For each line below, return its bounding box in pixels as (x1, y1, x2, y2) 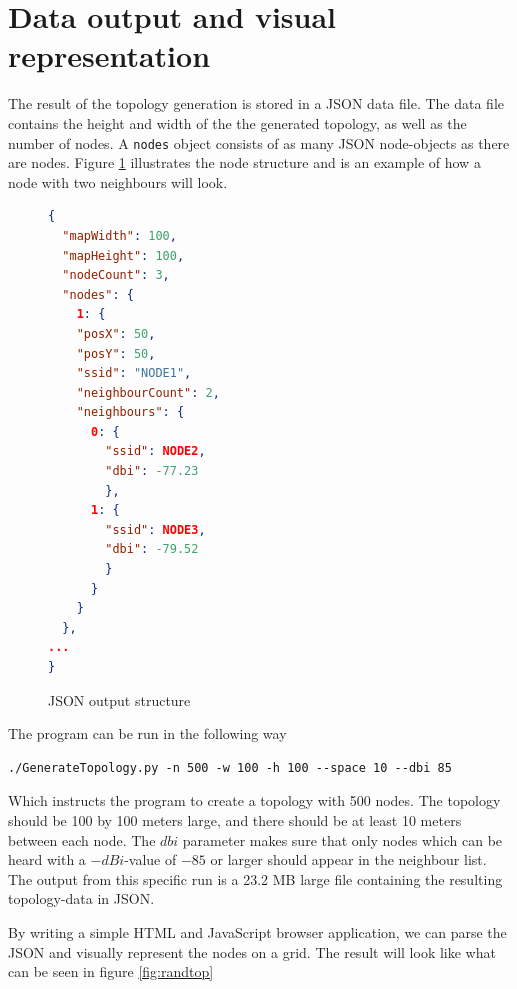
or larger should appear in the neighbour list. (210, 849, 487, 870)
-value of (124, 849, 177, 870)
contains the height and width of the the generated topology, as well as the (8, 112, 467, 133)
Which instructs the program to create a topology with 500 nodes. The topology (8, 790, 501, 811)
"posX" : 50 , (76, 326, 156, 341)
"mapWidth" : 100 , (62, 228, 177, 243)
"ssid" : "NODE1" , (76, 366, 192, 381)
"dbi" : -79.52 (105, 542, 199, 557)
